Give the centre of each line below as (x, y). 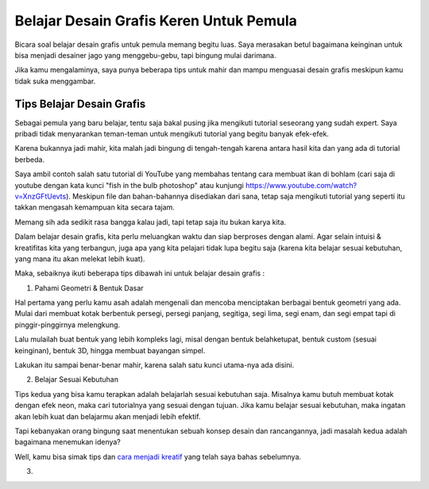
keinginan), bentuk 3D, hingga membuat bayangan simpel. (110, 350)
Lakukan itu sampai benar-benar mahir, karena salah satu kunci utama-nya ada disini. (155, 365)
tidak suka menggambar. (55, 81)
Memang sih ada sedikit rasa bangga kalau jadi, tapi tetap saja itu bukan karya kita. (150, 221)
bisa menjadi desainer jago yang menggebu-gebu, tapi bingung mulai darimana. (145, 55)
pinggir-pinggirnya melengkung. (68, 325)
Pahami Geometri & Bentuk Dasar (89, 288)
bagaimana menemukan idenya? (68, 442)
